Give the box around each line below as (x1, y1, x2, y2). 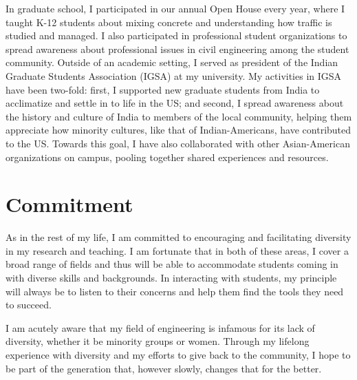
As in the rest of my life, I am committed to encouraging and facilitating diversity (6, 230, 351, 244)
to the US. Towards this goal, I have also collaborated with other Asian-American (6, 136, 350, 150)
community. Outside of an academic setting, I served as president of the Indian (6, 55, 338, 70)
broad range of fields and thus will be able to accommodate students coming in (6, 257, 338, 271)
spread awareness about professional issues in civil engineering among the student (6, 41, 349, 56)
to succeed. (6, 297, 52, 312)
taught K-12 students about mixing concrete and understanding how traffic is (6, 14, 332, 29)
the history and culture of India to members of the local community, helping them (6, 109, 352, 123)
